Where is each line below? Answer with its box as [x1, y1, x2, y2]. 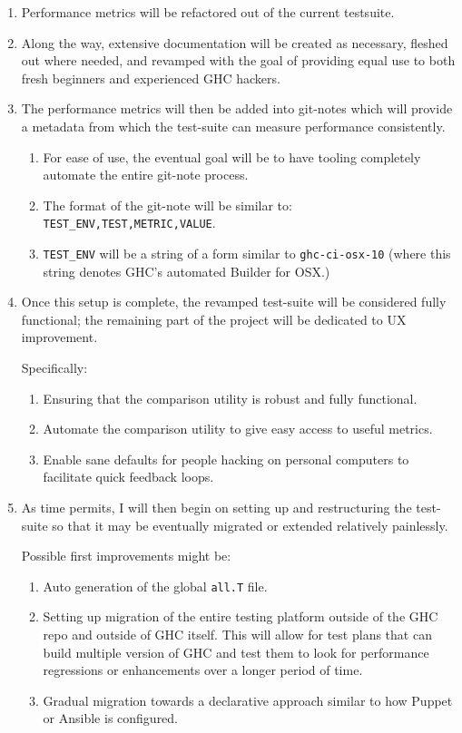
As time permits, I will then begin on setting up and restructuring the [21, 498, 412, 516]
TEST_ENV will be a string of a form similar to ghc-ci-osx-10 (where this [43, 244, 451, 262]
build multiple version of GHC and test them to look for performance [43, 642, 429, 661]
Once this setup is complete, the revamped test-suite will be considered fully [21, 292, 447, 311]
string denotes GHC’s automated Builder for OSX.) [43, 261, 330, 280]
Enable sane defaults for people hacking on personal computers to [43, 449, 409, 468]
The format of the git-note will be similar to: [43, 195, 292, 214]
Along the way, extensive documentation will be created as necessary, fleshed [21, 33, 448, 52]
